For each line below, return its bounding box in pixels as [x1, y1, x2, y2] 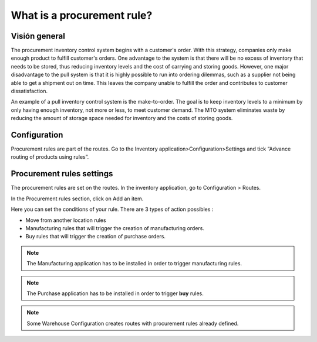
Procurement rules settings [11, 169, 113, 179]
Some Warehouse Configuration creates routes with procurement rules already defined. [26, 320, 239, 327]
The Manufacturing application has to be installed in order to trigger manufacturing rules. [26, 260, 242, 267]
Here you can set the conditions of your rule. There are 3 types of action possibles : [11, 206, 214, 213]
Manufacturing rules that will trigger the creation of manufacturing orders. [25, 224, 205, 231]
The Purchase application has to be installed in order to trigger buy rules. [26, 290, 204, 297]
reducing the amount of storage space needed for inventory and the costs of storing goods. [11, 115, 233, 122]
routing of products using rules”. [11, 153, 89, 160]
